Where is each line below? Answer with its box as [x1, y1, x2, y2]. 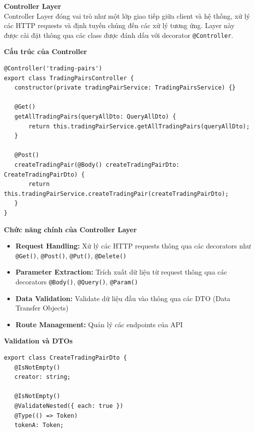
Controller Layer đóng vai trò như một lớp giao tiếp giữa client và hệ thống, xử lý [4, 10, 250, 21]
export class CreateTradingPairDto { [4, 354, 127, 361]
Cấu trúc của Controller [4, 46, 87, 57]
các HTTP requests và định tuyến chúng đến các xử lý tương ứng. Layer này [4, 20, 235, 31]
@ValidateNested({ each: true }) [14, 402, 124, 409]
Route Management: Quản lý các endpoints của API [15, 319, 183, 329]
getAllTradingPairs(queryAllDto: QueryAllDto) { [14, 113, 176, 120]
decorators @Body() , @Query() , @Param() [15, 276, 138, 286]
